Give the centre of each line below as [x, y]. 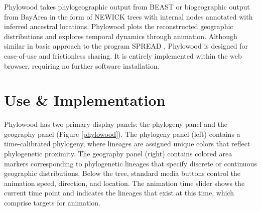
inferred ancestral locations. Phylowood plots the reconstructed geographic [119, 26]
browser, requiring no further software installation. [82, 65]
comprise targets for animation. [52, 203]
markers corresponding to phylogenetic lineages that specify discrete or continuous [130, 163]
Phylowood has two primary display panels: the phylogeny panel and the [116, 124]
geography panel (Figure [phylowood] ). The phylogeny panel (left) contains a [122, 134]
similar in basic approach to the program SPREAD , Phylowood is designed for [126, 46]
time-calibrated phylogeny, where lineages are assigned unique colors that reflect [127, 144]
